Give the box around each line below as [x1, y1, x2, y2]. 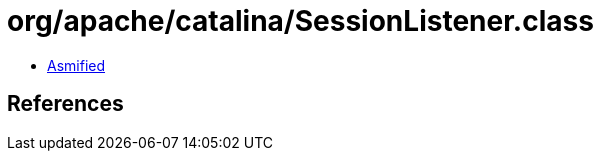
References [7, 91, 124, 117]
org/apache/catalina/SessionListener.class [7, 4, 594, 38]
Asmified [47, 56, 106, 74]
